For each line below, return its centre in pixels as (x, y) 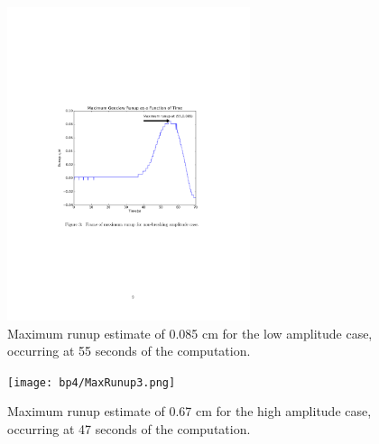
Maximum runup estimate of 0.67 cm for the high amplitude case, (189, 411)
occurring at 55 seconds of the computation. (129, 351)
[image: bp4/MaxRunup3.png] (92, 382)
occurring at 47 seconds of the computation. (129, 429)
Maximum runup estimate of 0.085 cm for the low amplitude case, (190, 333)
